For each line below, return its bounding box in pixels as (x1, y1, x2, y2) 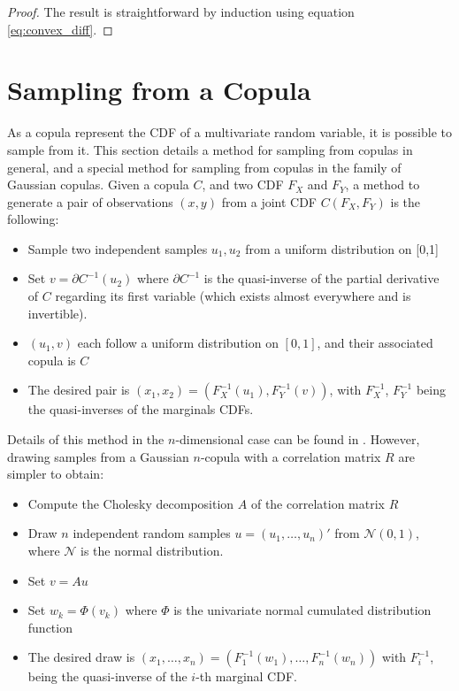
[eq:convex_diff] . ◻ (7, 19, 113, 38)
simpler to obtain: (7, 465, 104, 483)
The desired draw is (27, 648, 135, 666)
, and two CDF (202, 175, 284, 194)
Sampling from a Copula (7, 72, 311, 108)
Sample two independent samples (27, 239, 208, 257)
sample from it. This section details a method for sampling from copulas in (7, 140, 413, 158)
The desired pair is (27, 380, 130, 399)
